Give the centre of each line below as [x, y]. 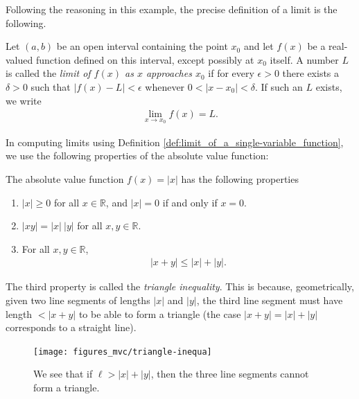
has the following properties [240, 179]
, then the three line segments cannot [230, 374]
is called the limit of [48, 73]
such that [51, 86]
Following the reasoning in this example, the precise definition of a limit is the [172, 9]
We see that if [63, 374]
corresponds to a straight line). [71, 327]
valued [19, 59]
